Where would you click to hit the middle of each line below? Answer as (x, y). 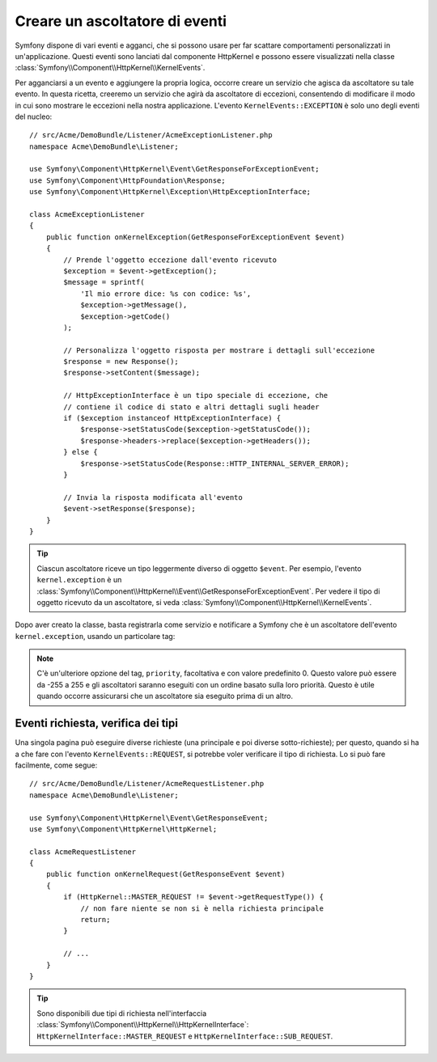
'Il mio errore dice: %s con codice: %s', (166, 294)
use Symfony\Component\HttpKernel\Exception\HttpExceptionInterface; (170, 192)
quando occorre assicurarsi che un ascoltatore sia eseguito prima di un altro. (165, 696)
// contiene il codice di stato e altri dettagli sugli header (191, 407)
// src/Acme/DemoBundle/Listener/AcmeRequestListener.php (147, 784)
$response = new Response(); (121, 362)
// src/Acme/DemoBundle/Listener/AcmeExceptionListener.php (151, 135)
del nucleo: (34, 116)
